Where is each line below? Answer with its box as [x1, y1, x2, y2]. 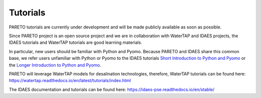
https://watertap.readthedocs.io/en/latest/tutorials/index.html [9, 78, 131, 84]
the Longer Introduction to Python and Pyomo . [9, 62, 101, 68]
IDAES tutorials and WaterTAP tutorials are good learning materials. [9, 40, 143, 45]
